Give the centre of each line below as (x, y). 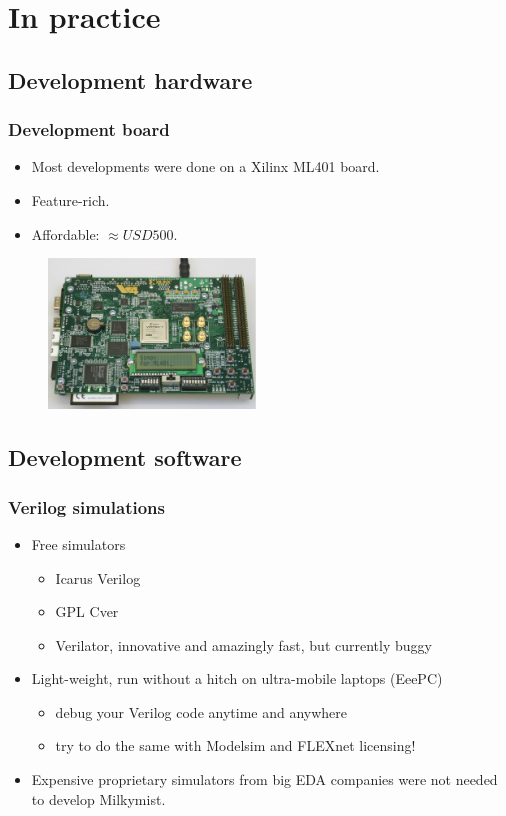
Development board (89, 129)
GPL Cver (87, 611)
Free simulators (78, 543)
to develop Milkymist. (98, 798)
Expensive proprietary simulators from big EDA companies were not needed (264, 779)
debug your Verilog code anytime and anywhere (201, 711)
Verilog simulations (86, 506)
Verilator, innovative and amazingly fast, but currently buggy (243, 644)
